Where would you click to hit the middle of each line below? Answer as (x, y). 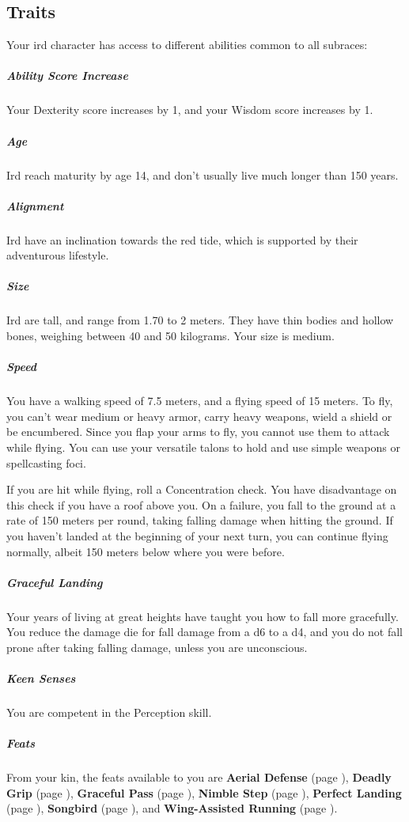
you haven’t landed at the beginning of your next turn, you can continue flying (197, 535)
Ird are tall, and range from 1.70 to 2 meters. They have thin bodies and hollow (200, 320)
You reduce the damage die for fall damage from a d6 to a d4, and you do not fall (205, 632)
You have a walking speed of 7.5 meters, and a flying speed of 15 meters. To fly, (200, 401)
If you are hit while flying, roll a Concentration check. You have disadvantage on (202, 489)
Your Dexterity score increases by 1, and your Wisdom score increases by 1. (190, 110)
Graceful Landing (55, 582)
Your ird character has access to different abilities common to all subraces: (187, 45)
